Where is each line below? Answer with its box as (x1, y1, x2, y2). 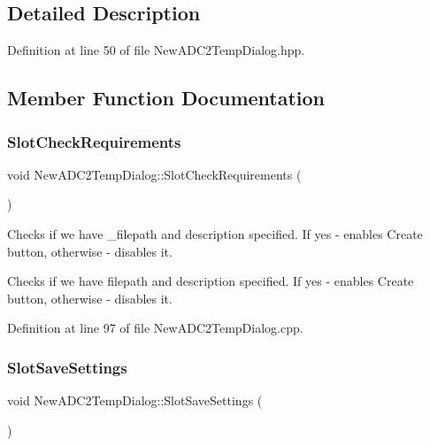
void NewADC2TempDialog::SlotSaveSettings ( (7, 391, 263, 410)
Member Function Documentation (7, 84, 326, 111)
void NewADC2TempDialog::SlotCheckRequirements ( (7, 165, 302, 183)
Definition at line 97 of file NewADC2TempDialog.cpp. (7, 319, 303, 337)
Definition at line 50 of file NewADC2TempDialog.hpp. (7, 41, 305, 59)
